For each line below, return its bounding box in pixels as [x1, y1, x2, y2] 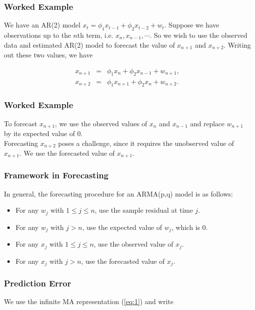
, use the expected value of [82, 222, 162, 232]
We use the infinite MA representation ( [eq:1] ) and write [4, 296, 174, 307]
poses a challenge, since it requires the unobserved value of [58, 138, 234, 148]
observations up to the [4, 30, 71, 40]
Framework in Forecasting [4, 169, 109, 181]
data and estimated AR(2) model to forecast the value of [4, 39, 175, 50]
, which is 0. [171, 222, 208, 232]
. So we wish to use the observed [150, 30, 248, 40]
